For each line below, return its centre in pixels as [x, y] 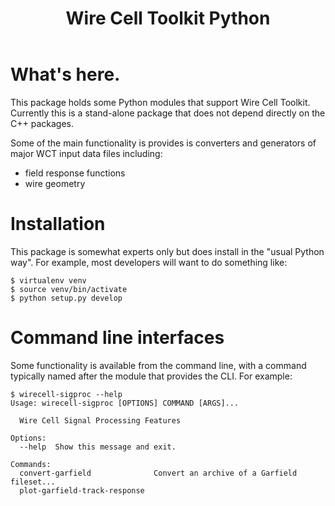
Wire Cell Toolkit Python [168, 18]
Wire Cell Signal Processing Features [100, 420]
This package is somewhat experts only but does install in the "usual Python [167, 251]
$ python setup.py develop [66, 298]
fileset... [33, 482]
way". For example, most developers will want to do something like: [149, 262]
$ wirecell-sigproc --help [66, 394]
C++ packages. [42, 123]
